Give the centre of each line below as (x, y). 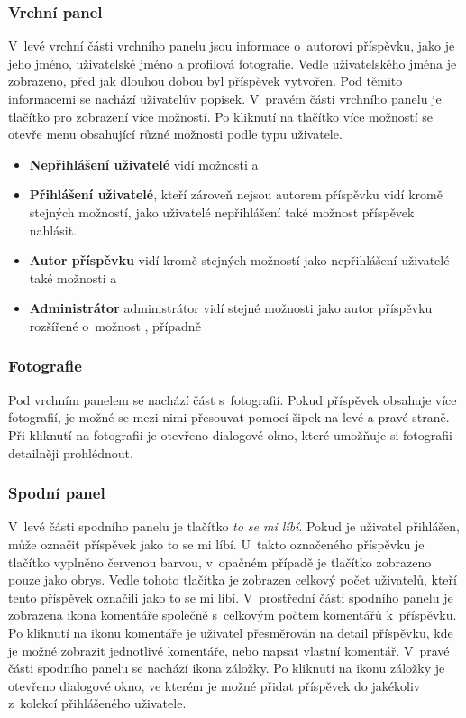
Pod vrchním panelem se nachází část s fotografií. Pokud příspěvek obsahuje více (233, 399)
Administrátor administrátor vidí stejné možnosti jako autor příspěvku (231, 308)
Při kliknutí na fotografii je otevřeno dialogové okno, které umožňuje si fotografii (230, 434)
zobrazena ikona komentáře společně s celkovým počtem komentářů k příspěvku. (233, 615)
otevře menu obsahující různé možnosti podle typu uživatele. (175, 134)
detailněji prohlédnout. (71, 452)
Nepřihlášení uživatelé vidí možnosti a (144, 164)
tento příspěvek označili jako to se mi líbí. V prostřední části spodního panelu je (231, 597)
